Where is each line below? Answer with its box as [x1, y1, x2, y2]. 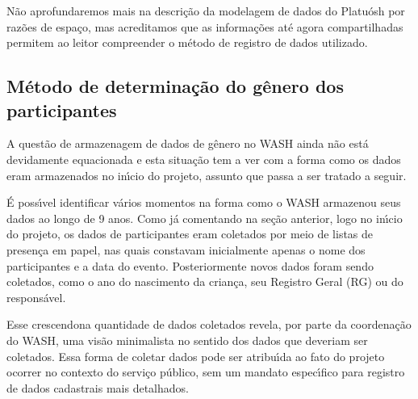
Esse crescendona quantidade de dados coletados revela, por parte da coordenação [6, 316, 412, 333]
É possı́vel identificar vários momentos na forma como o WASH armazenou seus [6, 194, 401, 211]
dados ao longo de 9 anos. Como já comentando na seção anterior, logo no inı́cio [6, 209, 403, 226]
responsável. [6, 288, 66, 305]
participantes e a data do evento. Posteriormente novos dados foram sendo [6, 257, 374, 274]
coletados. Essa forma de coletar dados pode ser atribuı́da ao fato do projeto [6, 347, 385, 364]
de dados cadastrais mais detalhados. [6, 379, 189, 396]
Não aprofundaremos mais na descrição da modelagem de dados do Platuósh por [6, 2, 405, 19]
